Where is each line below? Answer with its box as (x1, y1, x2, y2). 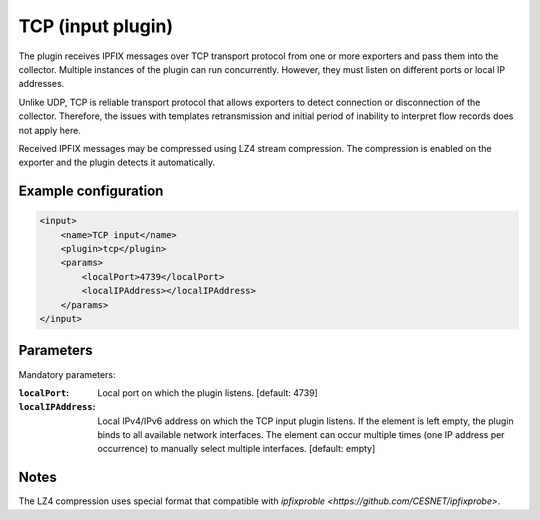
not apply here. (18, 124, 82, 136)
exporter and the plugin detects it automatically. (18, 156, 216, 169)
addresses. (18, 78, 65, 90)
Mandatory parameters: (18, 368, 116, 380)
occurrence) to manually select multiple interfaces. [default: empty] (97, 443, 376, 455)
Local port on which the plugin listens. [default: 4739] (97, 386, 319, 399)
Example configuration (18, 183, 164, 200)
